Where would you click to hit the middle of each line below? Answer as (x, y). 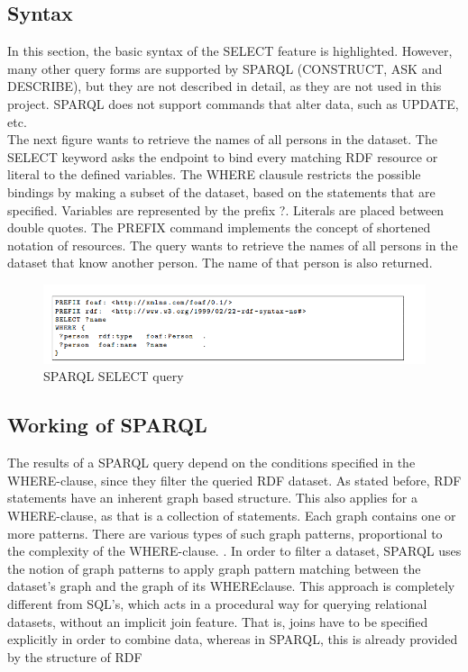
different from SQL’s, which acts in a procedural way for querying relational (217, 604)
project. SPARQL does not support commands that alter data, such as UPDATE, (233, 103)
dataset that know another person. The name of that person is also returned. (220, 263)
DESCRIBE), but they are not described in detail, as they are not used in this (225, 86)
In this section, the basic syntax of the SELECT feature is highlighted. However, (230, 51)
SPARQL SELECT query (114, 376)
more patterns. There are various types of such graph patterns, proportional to (225, 533)
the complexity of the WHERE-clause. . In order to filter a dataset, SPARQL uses (234, 551)
